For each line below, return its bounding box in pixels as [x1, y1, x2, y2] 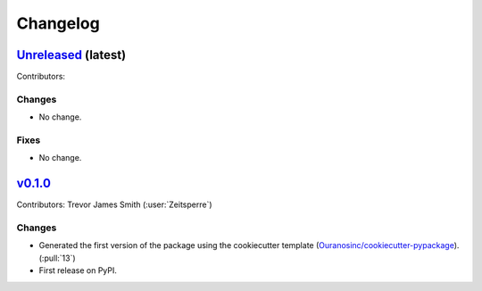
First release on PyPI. [38, 265, 118, 276]
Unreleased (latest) [16, 47, 127, 62]
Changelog [16, 13, 100, 33]
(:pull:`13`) [38, 253, 76, 263]
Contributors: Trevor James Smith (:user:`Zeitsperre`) [16, 199, 213, 210]
